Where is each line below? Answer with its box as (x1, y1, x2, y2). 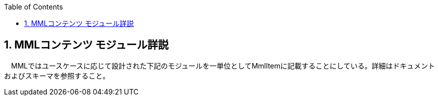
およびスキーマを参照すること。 (4, 71, 110, 80)
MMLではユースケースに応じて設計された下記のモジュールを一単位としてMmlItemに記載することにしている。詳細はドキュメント (11, 61, 435, 70)
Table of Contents (4, 2, 63, 11)
